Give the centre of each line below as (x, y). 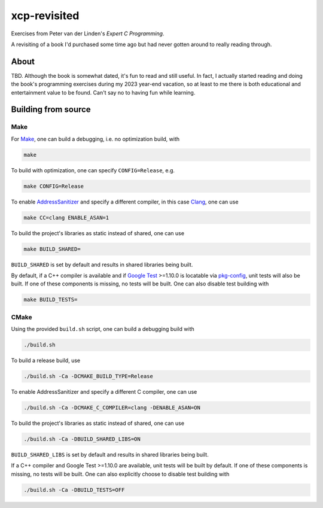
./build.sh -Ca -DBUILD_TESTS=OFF (74, 490)
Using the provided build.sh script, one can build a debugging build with (103, 329)
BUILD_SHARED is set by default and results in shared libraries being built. (102, 264)
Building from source (51, 110)
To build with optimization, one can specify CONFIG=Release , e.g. (93, 170)
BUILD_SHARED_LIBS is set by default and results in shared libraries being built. (110, 455)
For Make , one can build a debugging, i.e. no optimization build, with (95, 139)
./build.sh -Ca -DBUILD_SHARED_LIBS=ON (82, 439)
